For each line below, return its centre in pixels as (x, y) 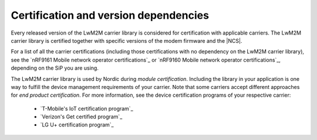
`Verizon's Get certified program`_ (81, 117)
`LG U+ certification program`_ (77, 125)
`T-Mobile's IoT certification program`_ (87, 108)
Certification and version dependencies (110, 15)
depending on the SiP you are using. (55, 68)
